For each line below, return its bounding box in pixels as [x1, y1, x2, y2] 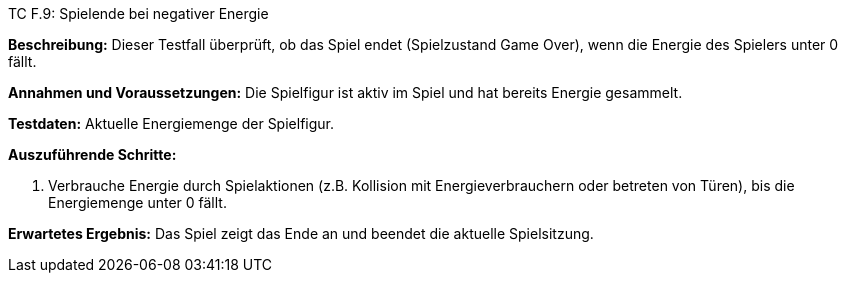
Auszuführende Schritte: [8, 146, 177, 163]
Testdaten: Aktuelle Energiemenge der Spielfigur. [8, 115, 335, 132]
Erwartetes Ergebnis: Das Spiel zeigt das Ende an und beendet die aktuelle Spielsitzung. [8, 225, 594, 242]
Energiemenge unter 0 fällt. [48, 194, 227, 211]
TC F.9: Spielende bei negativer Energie [8, 5, 269, 22]
